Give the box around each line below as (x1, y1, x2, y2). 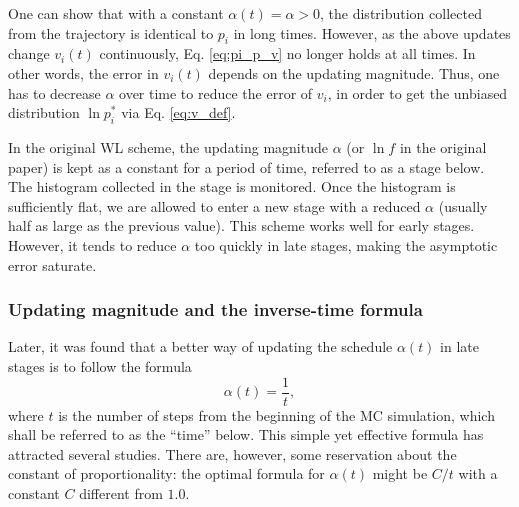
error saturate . (8, 254, 97, 275)
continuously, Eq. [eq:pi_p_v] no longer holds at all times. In (99, 43, 476, 64)
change (8, 43, 50, 64)
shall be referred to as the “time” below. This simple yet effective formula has (8, 424, 484, 445)
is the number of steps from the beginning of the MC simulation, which (58, 404, 495, 425)
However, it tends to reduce (8, 234, 177, 255)
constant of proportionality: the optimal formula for (8, 463, 325, 484)
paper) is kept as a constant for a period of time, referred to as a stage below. (8, 156, 485, 177)
